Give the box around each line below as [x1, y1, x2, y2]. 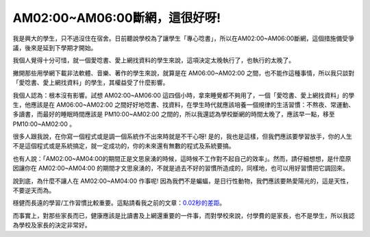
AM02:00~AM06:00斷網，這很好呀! [12, 10, 221, 25]
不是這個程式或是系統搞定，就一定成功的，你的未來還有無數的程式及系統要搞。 [12, 142, 235, 150]
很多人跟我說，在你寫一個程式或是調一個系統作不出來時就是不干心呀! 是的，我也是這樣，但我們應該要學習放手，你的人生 [12, 132, 352, 140]
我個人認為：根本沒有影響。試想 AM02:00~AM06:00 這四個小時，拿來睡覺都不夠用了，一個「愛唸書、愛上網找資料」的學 [12, 91, 355, 99]
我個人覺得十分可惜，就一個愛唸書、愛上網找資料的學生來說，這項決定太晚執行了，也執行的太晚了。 [12, 56, 295, 64]
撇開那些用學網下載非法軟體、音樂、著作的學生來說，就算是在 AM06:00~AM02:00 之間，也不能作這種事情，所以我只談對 [12, 68, 355, 77]
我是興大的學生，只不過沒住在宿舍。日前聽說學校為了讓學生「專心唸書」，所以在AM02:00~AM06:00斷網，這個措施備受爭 [12, 34, 354, 42]
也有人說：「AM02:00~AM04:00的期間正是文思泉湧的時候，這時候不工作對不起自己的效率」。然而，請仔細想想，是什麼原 [12, 154, 352, 162]
